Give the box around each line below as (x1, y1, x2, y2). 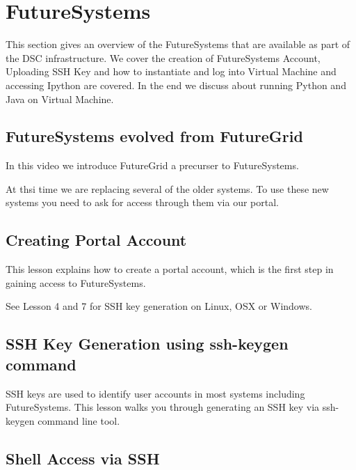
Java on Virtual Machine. (6, 91, 114, 106)
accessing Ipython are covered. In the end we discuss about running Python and (6, 77, 346, 92)
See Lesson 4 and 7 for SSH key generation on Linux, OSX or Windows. (6, 299, 312, 313)
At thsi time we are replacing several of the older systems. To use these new (6, 181, 329, 196)
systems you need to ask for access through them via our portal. (6, 195, 279, 210)
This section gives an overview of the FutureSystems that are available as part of (6, 37, 350, 52)
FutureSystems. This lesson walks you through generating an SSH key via (6, 400, 320, 414)
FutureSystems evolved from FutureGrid (6, 125, 303, 147)
